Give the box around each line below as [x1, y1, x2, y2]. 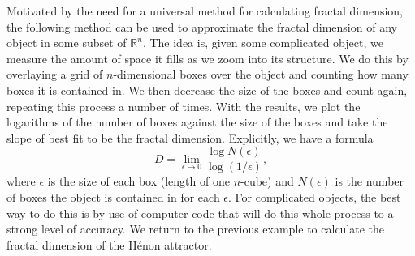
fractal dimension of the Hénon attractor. [6, 236, 212, 253]
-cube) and [240, 173, 294, 190]
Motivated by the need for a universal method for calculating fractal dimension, [6, 2, 404, 19]
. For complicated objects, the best [228, 189, 401, 205]
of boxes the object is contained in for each [6, 189, 220, 205]
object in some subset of [6, 34, 127, 51]
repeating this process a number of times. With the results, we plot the [6, 97, 361, 114]
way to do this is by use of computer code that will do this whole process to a [6, 204, 394, 221]
